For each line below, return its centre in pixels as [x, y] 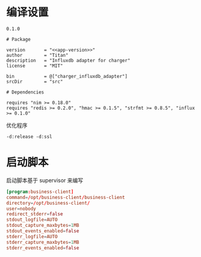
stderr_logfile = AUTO [32, 236]
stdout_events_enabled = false [43, 231]
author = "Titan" [37, 55]
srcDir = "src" [35, 81]
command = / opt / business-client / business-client [66, 197]
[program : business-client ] [40, 192]
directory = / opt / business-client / [48, 203]
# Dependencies [25, 92]
